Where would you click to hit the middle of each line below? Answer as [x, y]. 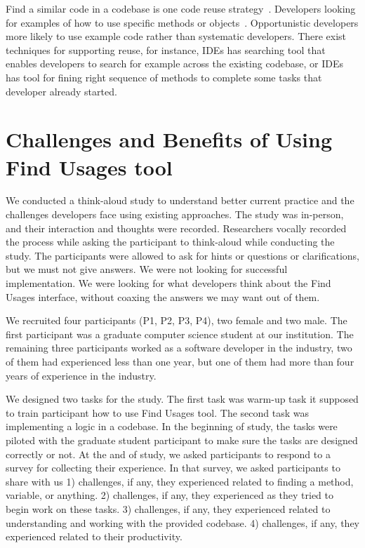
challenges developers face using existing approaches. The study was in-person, [175, 214]
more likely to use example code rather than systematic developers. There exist [176, 36]
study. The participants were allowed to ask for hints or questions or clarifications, [182, 255]
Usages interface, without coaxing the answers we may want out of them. [163, 296]
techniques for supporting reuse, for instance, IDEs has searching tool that [166, 49]
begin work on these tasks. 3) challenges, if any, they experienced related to [168, 508]
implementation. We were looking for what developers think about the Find [168, 283]
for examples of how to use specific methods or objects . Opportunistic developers [182, 22]
